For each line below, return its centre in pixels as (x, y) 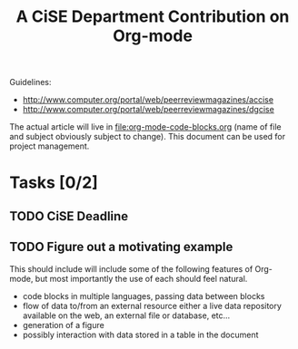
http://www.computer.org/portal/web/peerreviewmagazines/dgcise (148, 110)
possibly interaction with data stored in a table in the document (140, 334)
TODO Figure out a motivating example (121, 247)
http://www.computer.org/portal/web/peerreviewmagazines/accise (148, 100)
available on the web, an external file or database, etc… (126, 315)
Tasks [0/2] (54, 183)
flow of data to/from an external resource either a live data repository (152, 305)
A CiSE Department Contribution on (153, 17)
